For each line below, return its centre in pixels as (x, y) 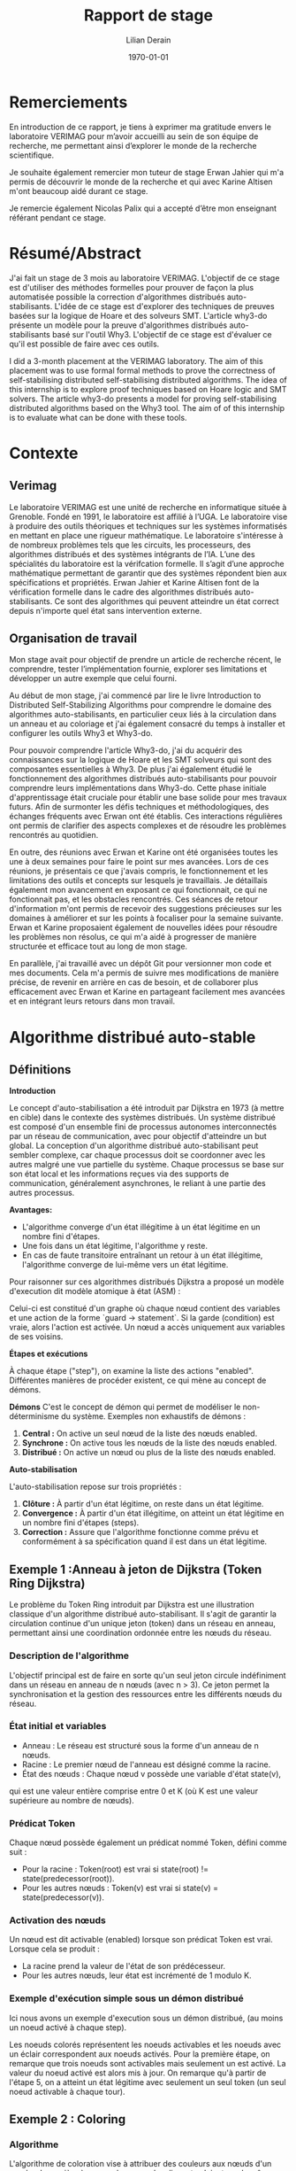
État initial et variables (58, 1726)
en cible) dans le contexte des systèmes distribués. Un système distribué (142, 1118)
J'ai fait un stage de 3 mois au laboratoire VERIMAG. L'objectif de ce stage (144, 278)
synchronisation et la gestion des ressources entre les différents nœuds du (146, 1694)
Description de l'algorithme (69, 1655)
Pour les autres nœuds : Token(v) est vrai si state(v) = (120, 1888)
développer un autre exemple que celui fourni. (93, 678)
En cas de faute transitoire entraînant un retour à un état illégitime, (142, 1255)
